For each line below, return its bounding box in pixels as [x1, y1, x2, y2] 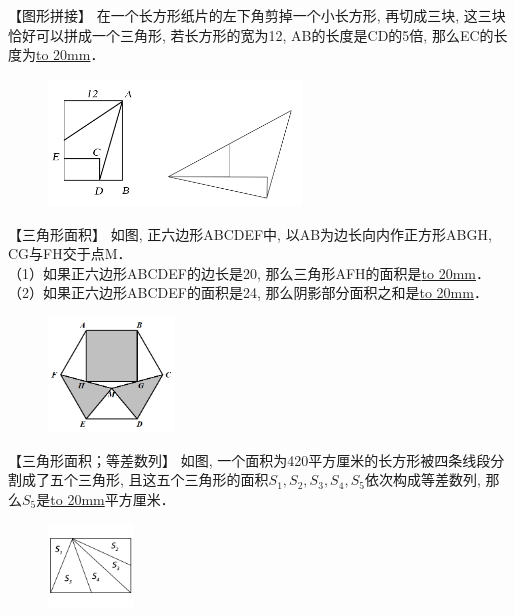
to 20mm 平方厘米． [50, 488, 175, 509]
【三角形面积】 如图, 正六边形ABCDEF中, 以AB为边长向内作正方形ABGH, [8, 223, 492, 244]
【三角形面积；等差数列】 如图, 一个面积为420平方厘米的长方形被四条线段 [8, 449, 491, 470]
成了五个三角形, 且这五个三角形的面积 [21, 469, 269, 490]
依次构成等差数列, [364, 469, 481, 490]
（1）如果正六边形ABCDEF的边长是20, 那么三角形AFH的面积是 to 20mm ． [8, 262, 491, 283]
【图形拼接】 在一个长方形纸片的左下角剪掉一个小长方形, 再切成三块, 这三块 [8, 5, 506, 25]
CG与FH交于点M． [8, 243, 132, 264]
